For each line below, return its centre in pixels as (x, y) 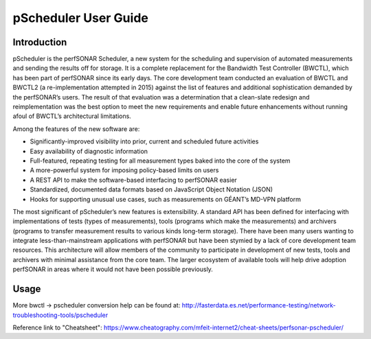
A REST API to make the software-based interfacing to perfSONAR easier (133, 180)
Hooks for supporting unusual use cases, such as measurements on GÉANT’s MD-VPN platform (166, 199)
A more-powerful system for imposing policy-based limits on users (124, 170)
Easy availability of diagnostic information (89, 151)
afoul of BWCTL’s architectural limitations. (72, 116)
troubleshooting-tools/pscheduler (60, 315)
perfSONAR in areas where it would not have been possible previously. (113, 269)
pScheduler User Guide (81, 18)
